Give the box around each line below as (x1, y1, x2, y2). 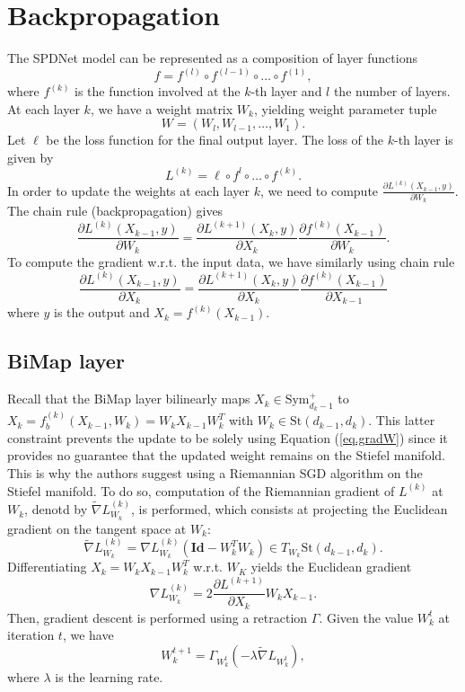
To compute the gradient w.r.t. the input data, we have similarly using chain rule (7, 252, 455, 271)
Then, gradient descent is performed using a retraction (7, 608, 308, 626)
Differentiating (7, 557, 87, 576)
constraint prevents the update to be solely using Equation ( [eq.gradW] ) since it (7, 428, 448, 447)
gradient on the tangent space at (7, 519, 187, 537)
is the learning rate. (55, 668, 163, 687)
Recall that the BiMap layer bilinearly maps (7, 389, 250, 408)
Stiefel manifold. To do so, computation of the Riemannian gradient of (7, 481, 395, 500)
